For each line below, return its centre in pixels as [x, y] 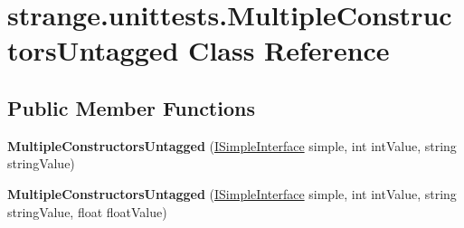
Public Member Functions [131, 107]
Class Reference [289, 50]
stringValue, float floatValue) [87, 211]
